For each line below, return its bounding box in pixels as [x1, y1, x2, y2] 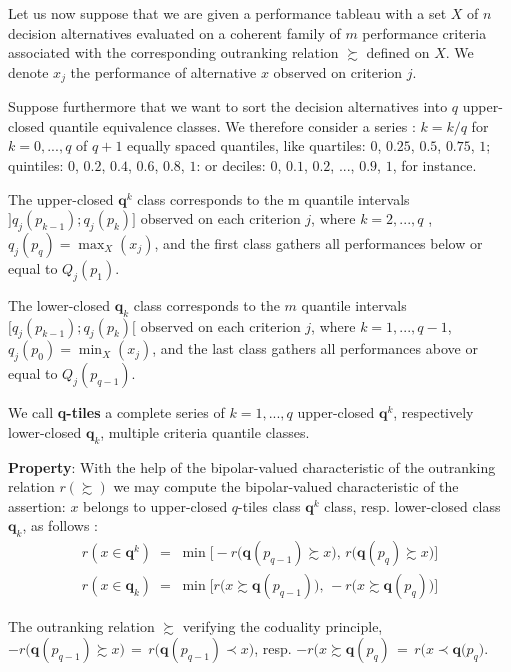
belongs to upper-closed [83, 495, 228, 516]
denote [8, 61, 49, 82]
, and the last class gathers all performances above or [152, 338, 478, 359]
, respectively [393, 402, 474, 423]
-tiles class [238, 495, 301, 516]
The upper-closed [8, 188, 114, 209]
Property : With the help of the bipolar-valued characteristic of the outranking [8, 456, 496, 477]
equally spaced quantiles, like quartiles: [127, 135, 366, 156]
